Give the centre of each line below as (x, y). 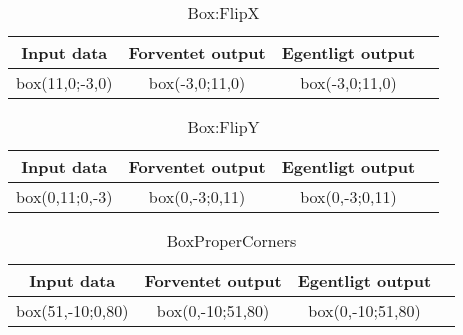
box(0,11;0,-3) (64, 196)
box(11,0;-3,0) (64, 82)
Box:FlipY (223, 126)
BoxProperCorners (231, 240)
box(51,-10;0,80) (72, 310)
